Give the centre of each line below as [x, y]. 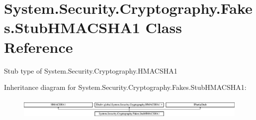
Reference [39, 47]
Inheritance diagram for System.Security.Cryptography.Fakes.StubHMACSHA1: [125, 87]
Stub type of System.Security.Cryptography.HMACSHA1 [91, 70]
